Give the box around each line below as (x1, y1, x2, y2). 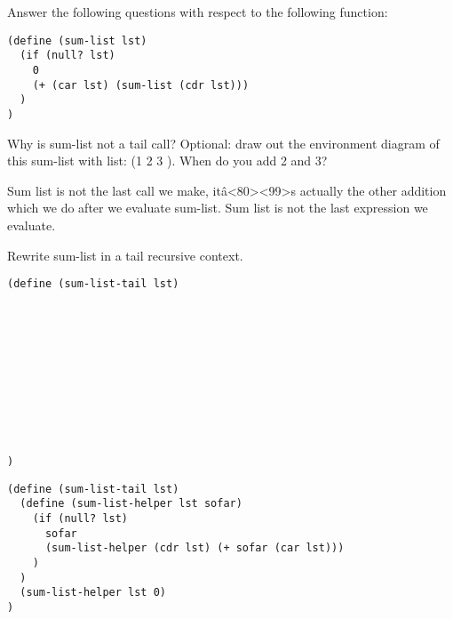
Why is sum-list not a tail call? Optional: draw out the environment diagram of (7, 133, 440, 152)
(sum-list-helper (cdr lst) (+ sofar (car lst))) (44, 542, 345, 555)
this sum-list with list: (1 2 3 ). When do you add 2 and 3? (7, 151, 328, 170)
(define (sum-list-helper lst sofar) (20, 497, 242, 510)
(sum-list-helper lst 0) (20, 586, 166, 599)
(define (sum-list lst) (7, 34, 147, 47)
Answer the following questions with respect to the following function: (7, 3, 388, 20)
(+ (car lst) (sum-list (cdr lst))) (32, 78, 250, 92)
